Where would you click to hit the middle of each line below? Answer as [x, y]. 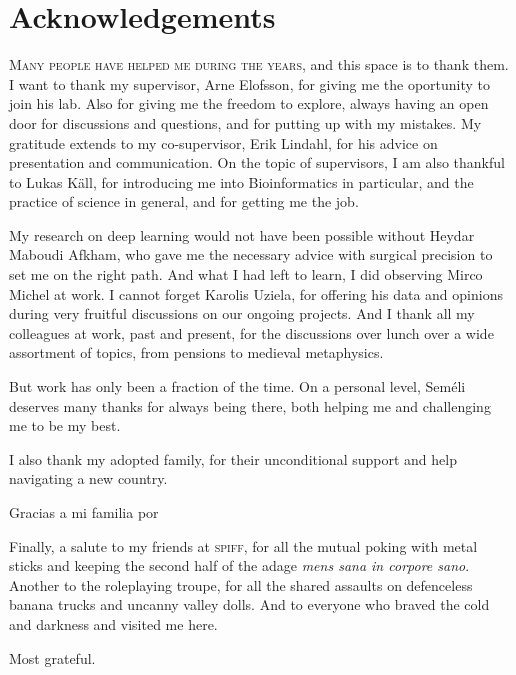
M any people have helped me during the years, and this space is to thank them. [259, 64]
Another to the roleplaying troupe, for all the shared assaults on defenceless [241, 584]
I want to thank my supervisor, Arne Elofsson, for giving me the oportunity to [250, 83]
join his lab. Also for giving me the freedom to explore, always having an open [249, 103]
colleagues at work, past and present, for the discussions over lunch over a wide [251, 332]
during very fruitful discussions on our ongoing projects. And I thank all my [242, 313]
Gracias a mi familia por [84, 512]
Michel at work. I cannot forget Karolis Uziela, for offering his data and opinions [256, 293]
